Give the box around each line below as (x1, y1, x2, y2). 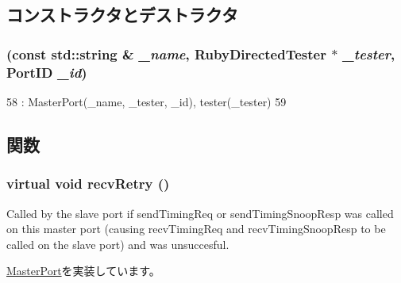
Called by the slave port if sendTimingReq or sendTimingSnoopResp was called (6, 205, 394, 221)
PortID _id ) (6, 62, 87, 82)
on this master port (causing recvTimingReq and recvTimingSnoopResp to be (6, 220, 386, 237)
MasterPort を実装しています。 (6, 262, 160, 279)
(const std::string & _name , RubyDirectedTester (6, 44, 326, 63)
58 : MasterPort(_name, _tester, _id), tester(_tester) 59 (6, 93, 287, 109)
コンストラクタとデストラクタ (6, 2, 238, 27)
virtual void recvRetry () (6, 174, 170, 193)
